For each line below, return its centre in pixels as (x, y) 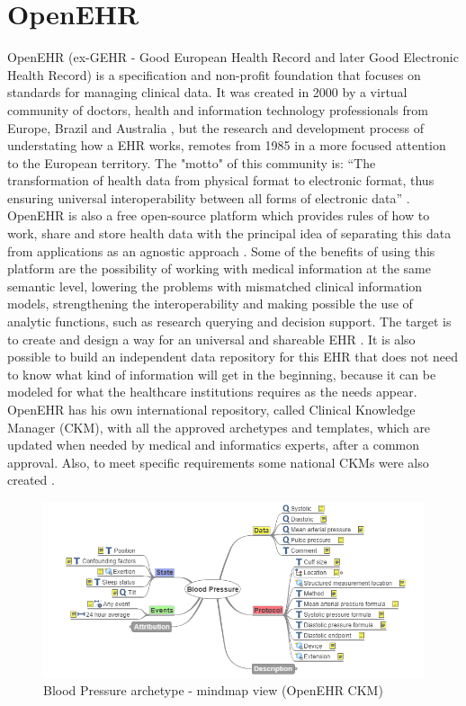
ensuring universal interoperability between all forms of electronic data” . (209, 197)
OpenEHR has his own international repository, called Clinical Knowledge (211, 409)
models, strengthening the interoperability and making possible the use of (210, 304)
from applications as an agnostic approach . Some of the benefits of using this (221, 250)
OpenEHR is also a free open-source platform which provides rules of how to (219, 215)
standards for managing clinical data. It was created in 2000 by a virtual (207, 92)
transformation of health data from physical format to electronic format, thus (221, 180)
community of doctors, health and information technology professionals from (218, 109)
